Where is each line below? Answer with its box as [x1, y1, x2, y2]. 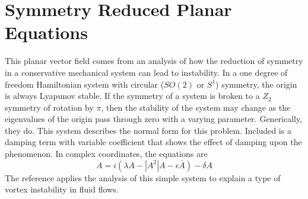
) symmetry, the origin [215, 78, 297, 90]
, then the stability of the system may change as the [101, 101, 291, 113]
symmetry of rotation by [5, 101, 94, 113]
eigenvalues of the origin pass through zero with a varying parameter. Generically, [5, 113, 303, 125]
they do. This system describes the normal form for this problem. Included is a [5, 124, 291, 136]
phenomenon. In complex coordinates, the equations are [5, 147, 208, 160]
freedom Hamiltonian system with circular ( [5, 78, 164, 90]
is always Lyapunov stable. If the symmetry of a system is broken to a [5, 89, 260, 102]
